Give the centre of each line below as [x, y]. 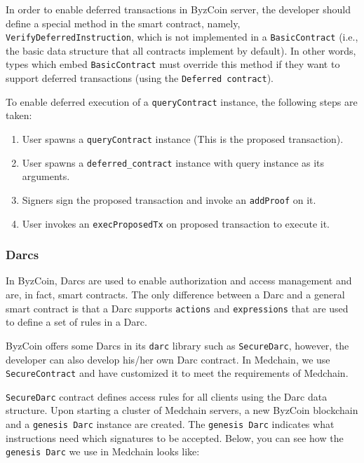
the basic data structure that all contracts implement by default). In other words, [181, 50]
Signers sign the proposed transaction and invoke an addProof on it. [169, 199]
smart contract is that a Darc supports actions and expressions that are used [177, 308]
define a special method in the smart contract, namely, [123, 23]
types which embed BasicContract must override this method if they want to [173, 64]
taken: [19, 115]
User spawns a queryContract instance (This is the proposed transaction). [183, 139]
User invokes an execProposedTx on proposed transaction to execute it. [176, 223]
